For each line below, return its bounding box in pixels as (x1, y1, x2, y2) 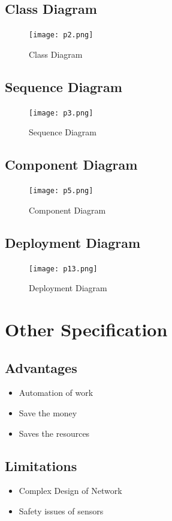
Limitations (5, 456, 77, 475)
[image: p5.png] (29, 187, 93, 196)
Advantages (5, 358, 77, 377)
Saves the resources (19, 427, 90, 439)
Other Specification (5, 317, 168, 341)
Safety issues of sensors (19, 504, 104, 517)
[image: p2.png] (29, 31, 93, 40)
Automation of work (19, 386, 93, 399)
